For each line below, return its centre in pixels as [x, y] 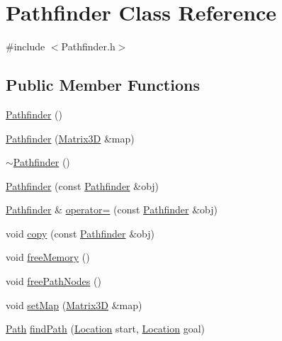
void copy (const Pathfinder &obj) [80, 233]
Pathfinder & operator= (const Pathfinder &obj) [112, 209]
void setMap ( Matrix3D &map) [74, 304]
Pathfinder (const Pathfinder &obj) [83, 185]
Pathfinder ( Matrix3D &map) [70, 138]
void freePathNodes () [53, 281]
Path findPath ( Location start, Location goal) [105, 329]
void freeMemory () [48, 257]
